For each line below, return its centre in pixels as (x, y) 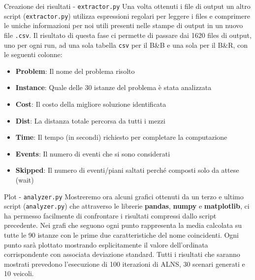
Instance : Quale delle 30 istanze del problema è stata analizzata (113, 87)
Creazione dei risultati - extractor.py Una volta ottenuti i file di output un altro (127, 6)
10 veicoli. (19, 273)
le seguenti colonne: (33, 54)
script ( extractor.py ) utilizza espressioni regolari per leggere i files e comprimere (127, 16)
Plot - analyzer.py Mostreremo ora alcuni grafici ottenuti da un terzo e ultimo (124, 196)
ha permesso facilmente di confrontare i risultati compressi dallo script (110, 215)
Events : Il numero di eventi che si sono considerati (93, 153)
